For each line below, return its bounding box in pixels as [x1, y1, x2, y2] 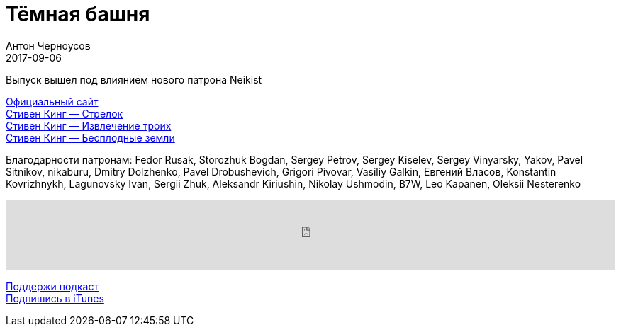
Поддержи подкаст [6, 280, 99, 292]
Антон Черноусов [6, 39, 91, 52]
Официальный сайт [6, 95, 99, 108]
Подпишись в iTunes [6, 292, 104, 304]
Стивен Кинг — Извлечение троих [6, 119, 172, 132]
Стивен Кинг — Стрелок [6, 107, 123, 120]
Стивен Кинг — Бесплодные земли [6, 131, 175, 144]
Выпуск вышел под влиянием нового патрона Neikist [6, 73, 262, 86]
